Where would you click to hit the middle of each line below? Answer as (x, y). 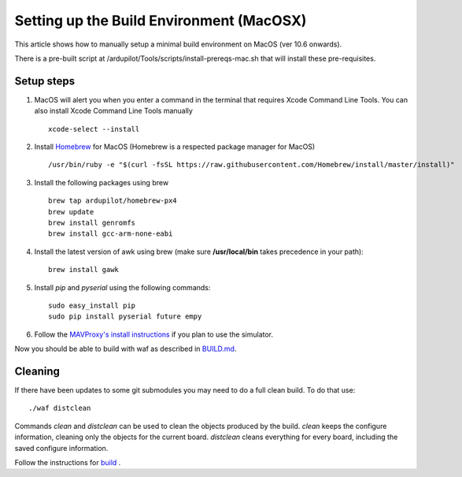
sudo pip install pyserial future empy (125, 317)
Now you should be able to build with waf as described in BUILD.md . (126, 349)
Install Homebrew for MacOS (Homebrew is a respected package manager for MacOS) (175, 147)
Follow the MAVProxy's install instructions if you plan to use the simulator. (154, 334)
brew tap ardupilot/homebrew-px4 (113, 201)
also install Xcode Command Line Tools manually (113, 111)
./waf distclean (60, 408)
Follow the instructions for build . (68, 462)
